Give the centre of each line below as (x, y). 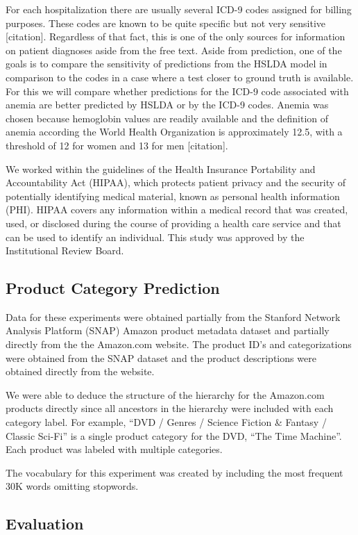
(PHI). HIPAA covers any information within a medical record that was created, (177, 209)
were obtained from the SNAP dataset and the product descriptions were (161, 357)
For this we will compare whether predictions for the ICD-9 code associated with (177, 91)
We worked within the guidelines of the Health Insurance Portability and (161, 168)
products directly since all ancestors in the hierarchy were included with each (170, 408)
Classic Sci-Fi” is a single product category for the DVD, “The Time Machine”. (174, 435)
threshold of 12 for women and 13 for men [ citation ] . (117, 145)
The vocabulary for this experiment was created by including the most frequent (174, 472)
